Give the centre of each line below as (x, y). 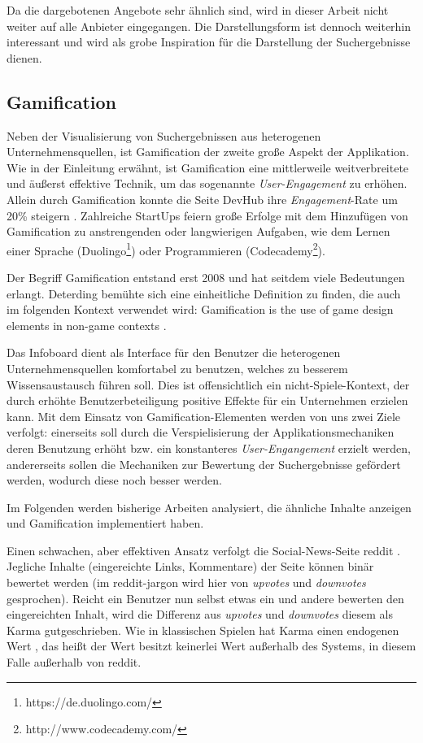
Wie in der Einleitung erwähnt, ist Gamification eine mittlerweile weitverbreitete (208, 167)
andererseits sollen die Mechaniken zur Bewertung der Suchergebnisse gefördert (204, 464)
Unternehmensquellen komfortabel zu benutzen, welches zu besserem (177, 368)
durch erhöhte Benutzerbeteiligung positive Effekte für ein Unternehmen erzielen (207, 400)
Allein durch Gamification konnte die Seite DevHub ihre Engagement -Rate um (202, 199)
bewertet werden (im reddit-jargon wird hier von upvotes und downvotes (186, 582)
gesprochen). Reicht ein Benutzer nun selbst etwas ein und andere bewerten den (205, 598)
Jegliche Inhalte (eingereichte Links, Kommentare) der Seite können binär (190, 566)
